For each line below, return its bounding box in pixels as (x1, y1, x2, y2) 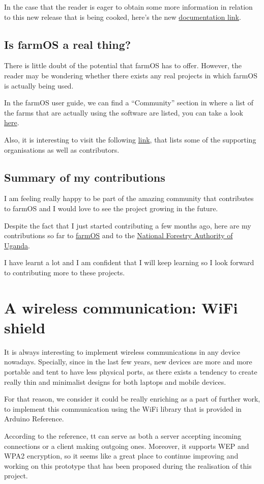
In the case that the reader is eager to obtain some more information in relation (4, 2, 253, 12)
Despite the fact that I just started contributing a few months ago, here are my (4, 220, 251, 231)
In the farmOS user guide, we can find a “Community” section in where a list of (4, 97, 253, 108)
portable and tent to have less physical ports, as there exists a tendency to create (4, 366, 257, 377)
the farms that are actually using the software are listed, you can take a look (4, 107, 243, 118)
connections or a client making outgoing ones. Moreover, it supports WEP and (4, 440, 249, 451)
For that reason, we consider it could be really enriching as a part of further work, (4, 393, 260, 404)
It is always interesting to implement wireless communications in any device (4, 346, 241, 357)
